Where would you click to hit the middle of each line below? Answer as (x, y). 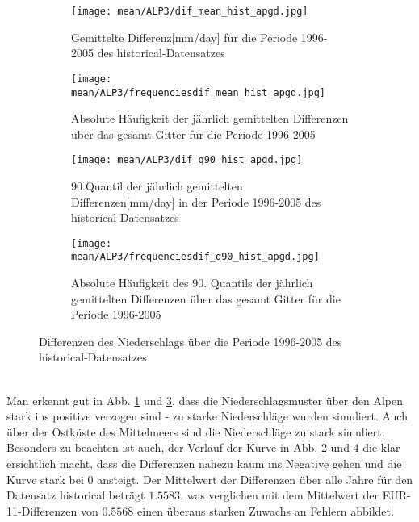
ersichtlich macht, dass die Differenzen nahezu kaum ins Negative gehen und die (204, 464)
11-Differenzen (42, 510)
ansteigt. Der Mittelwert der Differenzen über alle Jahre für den (255, 479)
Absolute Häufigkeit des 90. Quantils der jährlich (192, 283)
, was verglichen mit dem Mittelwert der (280, 495)
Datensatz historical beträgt (76, 495)
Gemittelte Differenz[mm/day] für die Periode (184, 37)
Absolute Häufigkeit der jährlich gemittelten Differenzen (210, 118)
